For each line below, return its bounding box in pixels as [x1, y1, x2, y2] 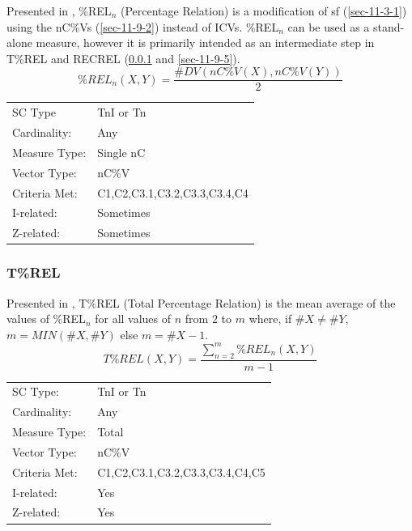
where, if [248, 310, 292, 327]
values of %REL [6, 310, 86, 327]
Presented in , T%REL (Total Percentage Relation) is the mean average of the [6, 294, 396, 311]
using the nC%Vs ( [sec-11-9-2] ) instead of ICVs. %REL [6, 18, 279, 35]
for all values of [95, 310, 172, 327]
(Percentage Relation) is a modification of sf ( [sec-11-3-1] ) [120, 2, 407, 19]
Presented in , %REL [6, 2, 112, 19]
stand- [373, 18, 405, 35]
